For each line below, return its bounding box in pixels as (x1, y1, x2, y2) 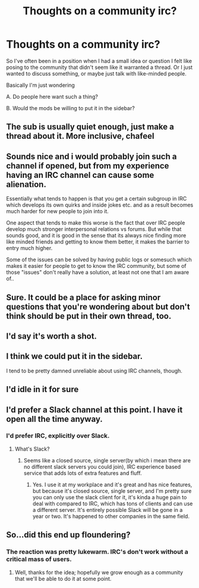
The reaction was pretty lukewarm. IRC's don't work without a (6, 548, 188, 556)
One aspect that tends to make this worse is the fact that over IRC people (6, 219, 185, 227)
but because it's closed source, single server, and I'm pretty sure (32, 487, 192, 495)
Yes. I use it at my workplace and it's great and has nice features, (32, 481, 192, 488)
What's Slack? (14, 445, 50, 452)
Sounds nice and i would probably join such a (6, 151, 177, 161)
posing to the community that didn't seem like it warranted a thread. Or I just (6, 64, 193, 71)
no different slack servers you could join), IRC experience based (23, 463, 181, 470)
